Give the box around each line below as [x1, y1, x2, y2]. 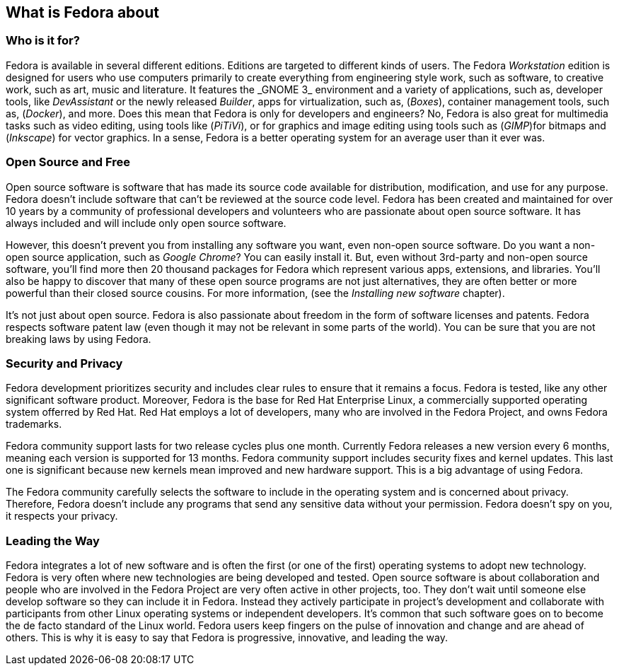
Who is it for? [6, 33, 80, 48]
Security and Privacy [6, 356, 123, 370]
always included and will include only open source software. [6, 216, 287, 229]
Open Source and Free [6, 155, 131, 170]
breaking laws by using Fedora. [6, 332, 151, 345]
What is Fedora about [6, 4, 159, 21]
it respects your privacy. [6, 510, 118, 523]
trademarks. [6, 418, 62, 431]
